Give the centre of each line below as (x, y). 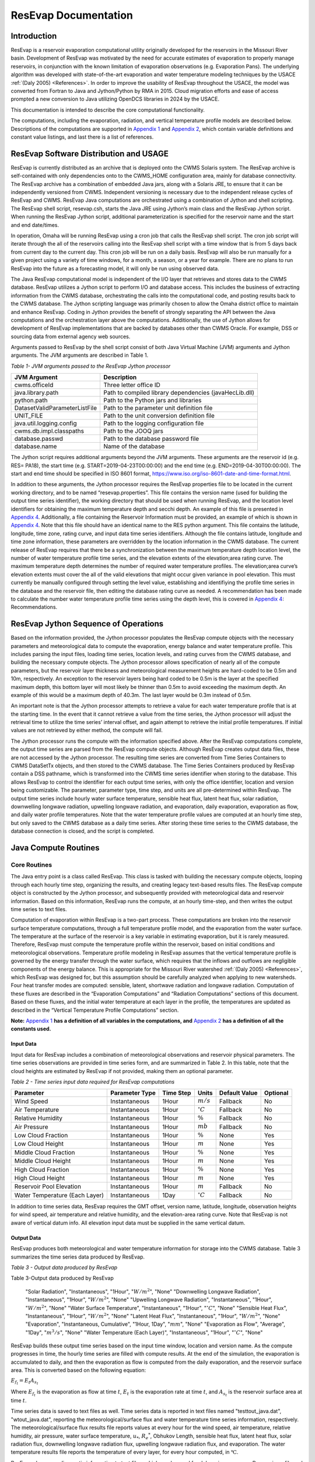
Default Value (238, 1093)
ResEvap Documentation (72, 15)
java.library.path (36, 393)
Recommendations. (34, 607)
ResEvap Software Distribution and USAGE (90, 154)
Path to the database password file (151, 439)
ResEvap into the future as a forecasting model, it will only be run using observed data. (115, 268)
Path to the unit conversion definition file (159, 416)
